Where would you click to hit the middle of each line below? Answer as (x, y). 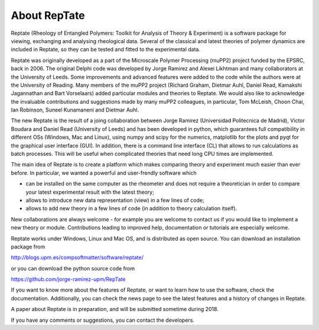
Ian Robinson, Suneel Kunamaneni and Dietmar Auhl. (75, 110)
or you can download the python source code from (73, 268)
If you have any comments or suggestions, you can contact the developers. (103, 320)
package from (28, 246)
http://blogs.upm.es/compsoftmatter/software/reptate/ (77, 257)
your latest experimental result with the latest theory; (90, 192)
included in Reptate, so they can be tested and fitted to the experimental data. (106, 50)
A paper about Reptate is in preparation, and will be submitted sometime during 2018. (115, 309)
